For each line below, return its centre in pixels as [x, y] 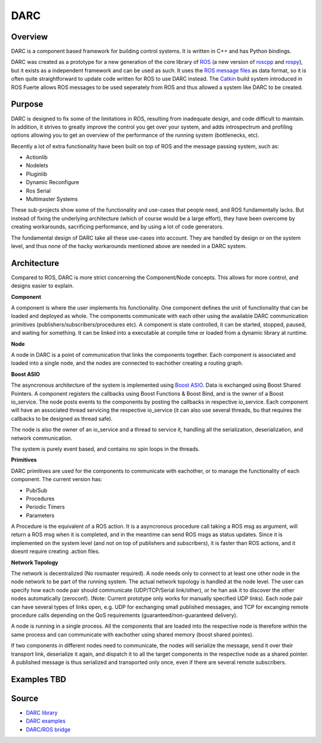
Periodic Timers [45, 507]
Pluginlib [37, 174]
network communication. [42, 438]
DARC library [42, 713]
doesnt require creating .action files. [55, 551]
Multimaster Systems [52, 199]
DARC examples [46, 721]
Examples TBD [39, 679]
